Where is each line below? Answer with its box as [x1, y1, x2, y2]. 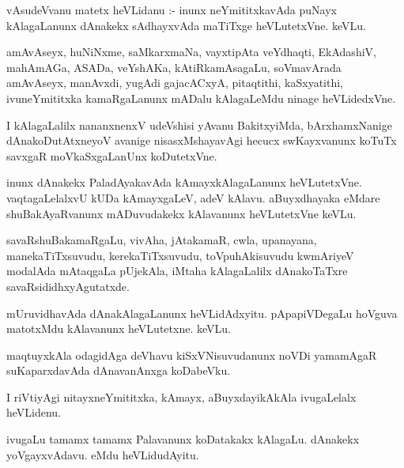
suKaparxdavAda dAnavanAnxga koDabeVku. [6, 362, 231, 379]
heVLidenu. [6, 404, 62, 421]
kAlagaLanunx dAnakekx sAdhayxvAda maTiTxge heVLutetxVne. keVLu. [6, 17, 366, 33]
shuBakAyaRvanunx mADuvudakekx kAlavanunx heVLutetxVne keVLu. [6, 205, 357, 221]
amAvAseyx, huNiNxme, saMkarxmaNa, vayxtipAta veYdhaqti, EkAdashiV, [6, 43, 376, 60]
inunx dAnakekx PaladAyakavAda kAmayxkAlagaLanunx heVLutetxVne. [6, 174, 362, 191]
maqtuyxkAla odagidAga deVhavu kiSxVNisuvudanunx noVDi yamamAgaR [6, 346, 377, 363]
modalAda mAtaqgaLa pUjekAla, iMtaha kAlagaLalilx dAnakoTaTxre [6, 262, 348, 279]
